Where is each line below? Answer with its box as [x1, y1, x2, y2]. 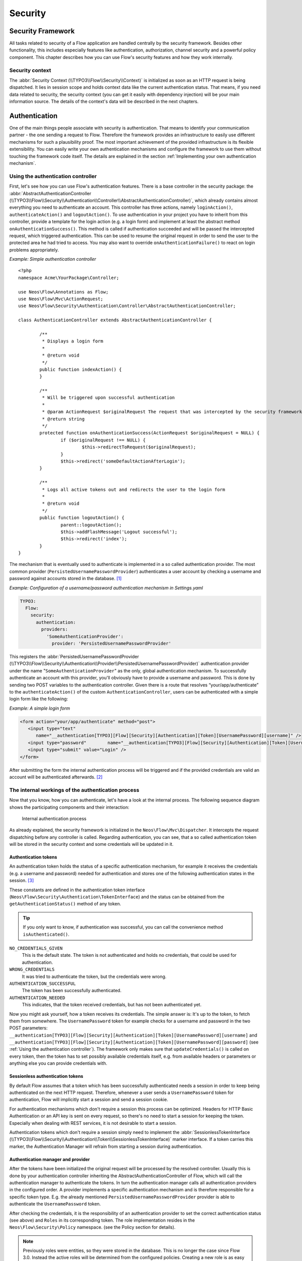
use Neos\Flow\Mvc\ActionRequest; [18, 296, 103, 302]
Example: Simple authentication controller [9, 256, 97, 262]
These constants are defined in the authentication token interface [9, 887, 145, 893]
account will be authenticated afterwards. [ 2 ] [9, 774, 103, 780]
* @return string [42, 416, 85, 422]
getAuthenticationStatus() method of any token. [9, 901, 121, 907]
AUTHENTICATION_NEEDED [9, 995, 65, 1001]
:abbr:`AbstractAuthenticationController [9, 190, 92, 196]
